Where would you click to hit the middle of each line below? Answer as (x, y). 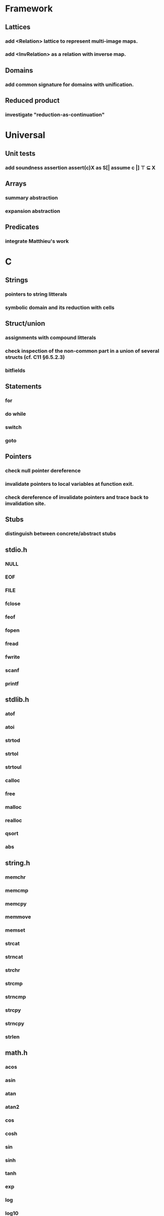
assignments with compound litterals (51, 337)
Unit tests (20, 154)
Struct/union (25, 323)
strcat (12, 944)
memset (15, 930)
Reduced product (32, 100)
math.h (17, 1053)
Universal (25, 135)
